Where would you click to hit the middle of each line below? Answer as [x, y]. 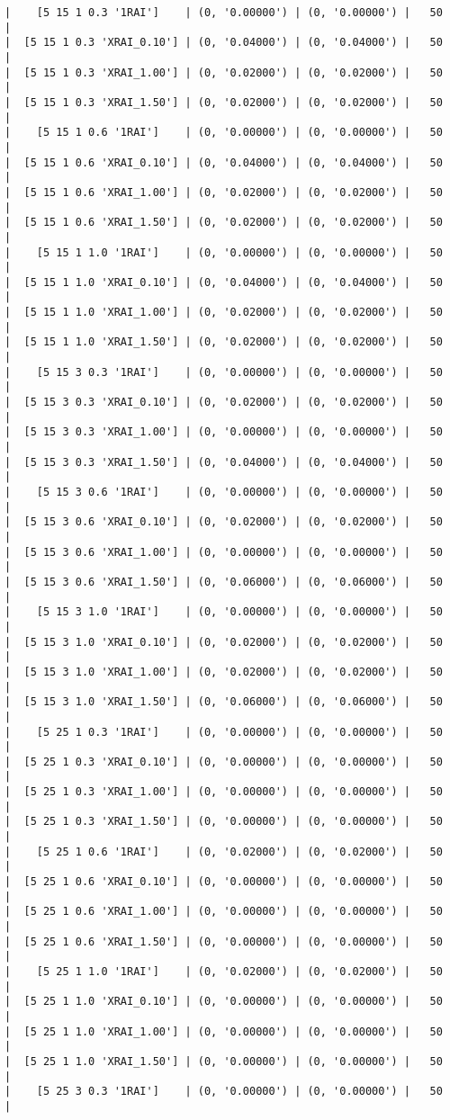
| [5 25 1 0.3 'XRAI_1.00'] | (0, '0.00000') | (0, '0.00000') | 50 [224, 792]
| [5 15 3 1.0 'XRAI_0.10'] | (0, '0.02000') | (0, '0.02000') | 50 [224, 642]
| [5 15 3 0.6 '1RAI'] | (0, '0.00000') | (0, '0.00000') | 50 [224, 492]
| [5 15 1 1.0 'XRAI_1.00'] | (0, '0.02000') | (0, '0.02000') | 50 [224, 313]
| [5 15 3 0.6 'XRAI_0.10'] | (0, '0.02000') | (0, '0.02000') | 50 [224, 522]
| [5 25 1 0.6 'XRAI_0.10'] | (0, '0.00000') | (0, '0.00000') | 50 [224, 882]
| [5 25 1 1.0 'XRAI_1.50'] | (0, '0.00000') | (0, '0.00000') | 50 [224, 1061]
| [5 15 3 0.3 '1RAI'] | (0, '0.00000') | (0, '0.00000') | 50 [224, 372]
